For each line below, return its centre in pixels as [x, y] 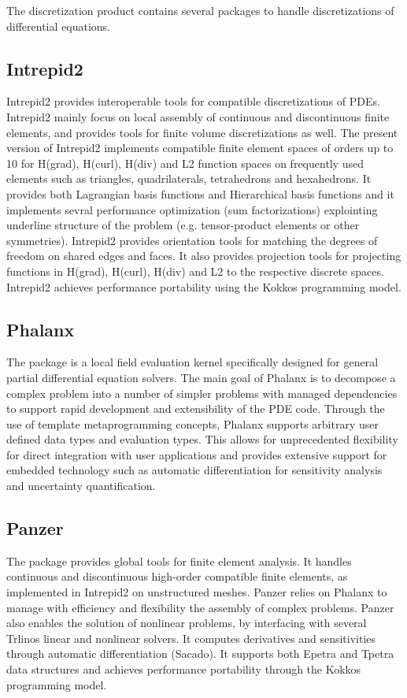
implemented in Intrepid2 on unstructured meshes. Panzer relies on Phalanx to [197, 592]
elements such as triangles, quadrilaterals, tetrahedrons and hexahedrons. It [189, 178]
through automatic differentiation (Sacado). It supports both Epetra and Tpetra [200, 653]
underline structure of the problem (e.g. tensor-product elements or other [183, 225]
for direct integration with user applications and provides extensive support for [197, 454]
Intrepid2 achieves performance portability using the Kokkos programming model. [204, 286]
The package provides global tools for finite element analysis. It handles [179, 561]
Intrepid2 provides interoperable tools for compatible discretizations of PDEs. [193, 101]
